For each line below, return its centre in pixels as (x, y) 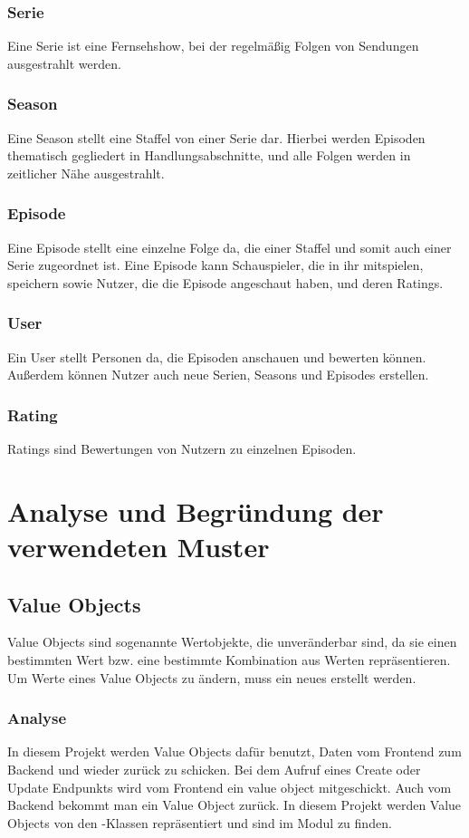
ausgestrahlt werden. (64, 63)
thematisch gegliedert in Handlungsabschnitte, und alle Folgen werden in (209, 155)
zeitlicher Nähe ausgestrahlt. (86, 173)
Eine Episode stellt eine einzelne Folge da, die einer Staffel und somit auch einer (230, 247)
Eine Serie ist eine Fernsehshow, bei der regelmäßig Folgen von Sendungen (213, 46)
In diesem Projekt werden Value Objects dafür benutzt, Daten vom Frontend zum (234, 751)
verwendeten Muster (139, 546)
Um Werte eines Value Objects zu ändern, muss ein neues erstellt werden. (212, 677)
